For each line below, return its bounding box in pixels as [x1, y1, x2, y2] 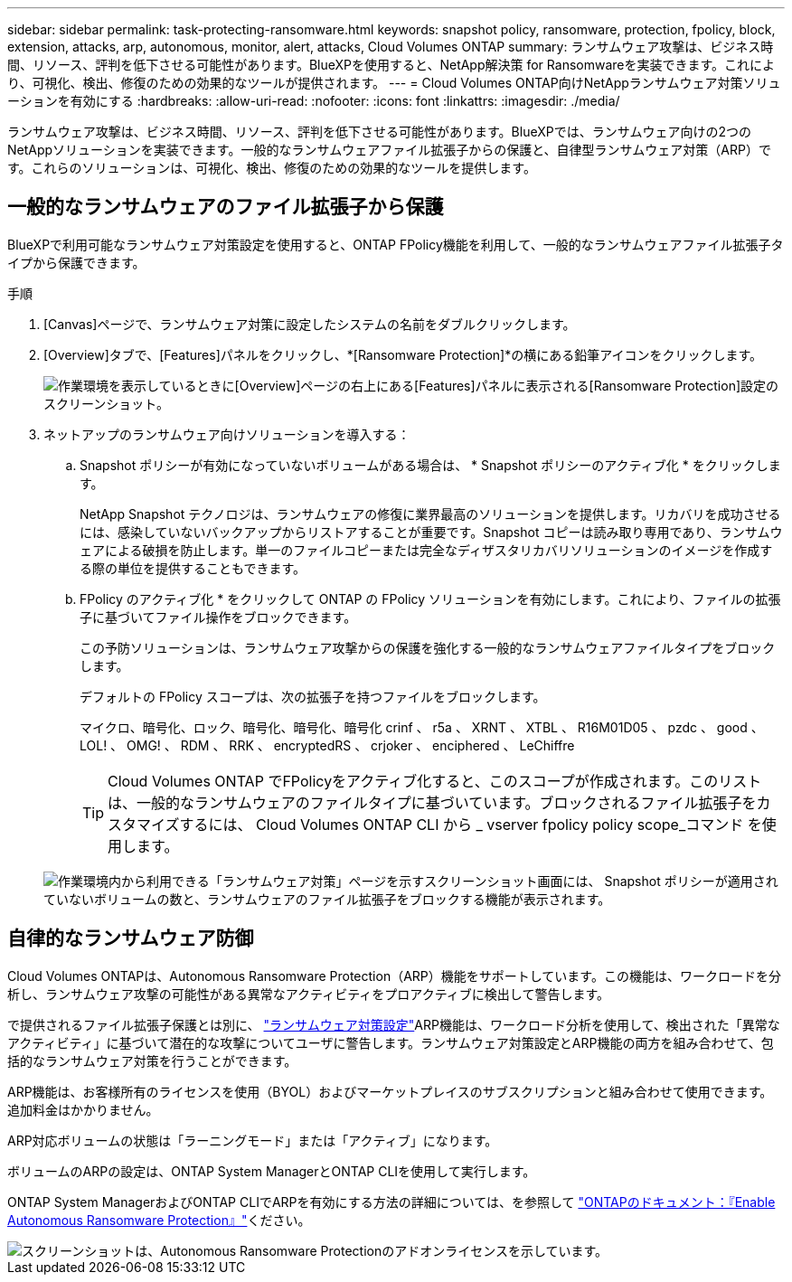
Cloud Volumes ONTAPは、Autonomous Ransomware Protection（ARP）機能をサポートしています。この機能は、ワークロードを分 [7, 967, 781, 984]
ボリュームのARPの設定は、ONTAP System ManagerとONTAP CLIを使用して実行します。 [7, 1163, 536, 1179]
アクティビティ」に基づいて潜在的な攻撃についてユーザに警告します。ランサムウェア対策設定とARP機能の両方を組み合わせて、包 [7, 1034, 774, 1051]
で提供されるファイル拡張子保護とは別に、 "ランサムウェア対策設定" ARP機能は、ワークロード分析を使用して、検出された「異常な [7, 1016, 780, 1032]
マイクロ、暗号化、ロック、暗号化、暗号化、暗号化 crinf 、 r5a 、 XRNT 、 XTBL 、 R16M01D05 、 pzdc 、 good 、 [80, 719, 764, 735]
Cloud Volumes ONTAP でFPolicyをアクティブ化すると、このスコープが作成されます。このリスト [108, 771, 762, 790]
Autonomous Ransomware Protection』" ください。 [7, 1211, 311, 1228]
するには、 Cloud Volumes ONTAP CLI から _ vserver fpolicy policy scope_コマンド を [179, 815, 762, 834]
